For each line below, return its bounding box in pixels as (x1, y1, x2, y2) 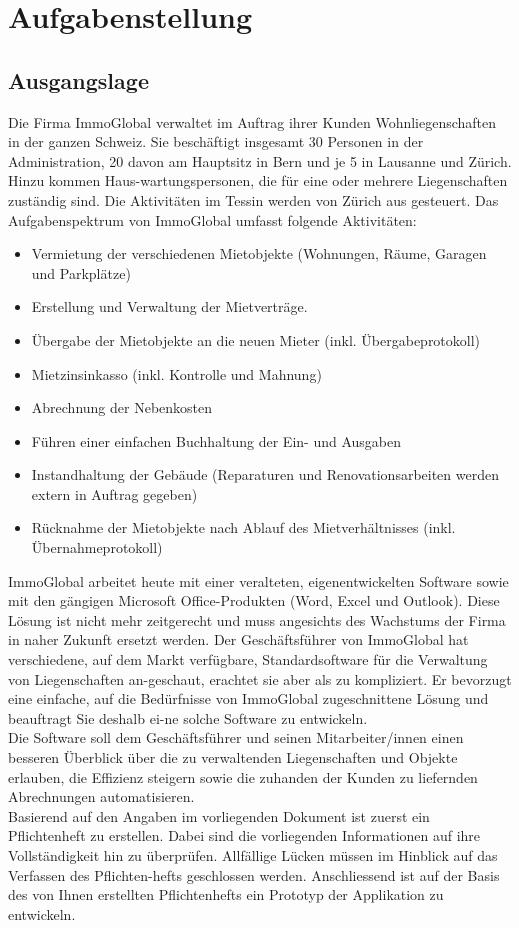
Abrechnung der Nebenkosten (31, 397, 213, 418)
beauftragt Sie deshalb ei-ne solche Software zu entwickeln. (8, 707, 368, 728)
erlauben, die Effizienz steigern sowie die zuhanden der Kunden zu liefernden (8, 766, 478, 787)
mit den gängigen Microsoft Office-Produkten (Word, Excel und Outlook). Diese (8, 590, 500, 611)
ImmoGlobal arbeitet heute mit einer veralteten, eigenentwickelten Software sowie (8, 570, 509, 591)
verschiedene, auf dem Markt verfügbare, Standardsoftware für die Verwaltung (8, 649, 488, 670)
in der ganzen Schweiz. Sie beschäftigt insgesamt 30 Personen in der (8, 131, 424, 152)
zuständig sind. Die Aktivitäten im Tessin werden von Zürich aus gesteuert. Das (8, 189, 499, 210)
